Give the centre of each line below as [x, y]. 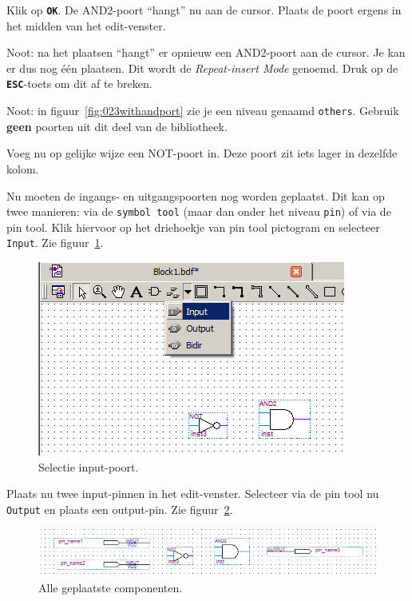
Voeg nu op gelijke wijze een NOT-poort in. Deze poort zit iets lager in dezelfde [202, 153]
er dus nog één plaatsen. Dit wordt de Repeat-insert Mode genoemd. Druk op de [202, 68]
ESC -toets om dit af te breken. [79, 84]
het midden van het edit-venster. [86, 25]
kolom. [23, 168]
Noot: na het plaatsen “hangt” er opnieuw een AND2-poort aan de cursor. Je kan [206, 52]
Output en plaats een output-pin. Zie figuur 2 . [120, 509]
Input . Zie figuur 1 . [55, 243]
